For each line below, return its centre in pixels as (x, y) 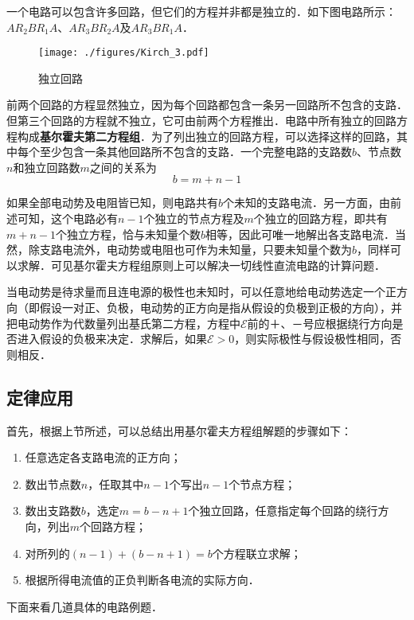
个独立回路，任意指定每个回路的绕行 (283, 511)
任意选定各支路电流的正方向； (103, 457)
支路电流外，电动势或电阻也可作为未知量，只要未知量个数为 (195, 250)
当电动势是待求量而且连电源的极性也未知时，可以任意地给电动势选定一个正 (201, 292)
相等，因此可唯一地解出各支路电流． (300, 234)
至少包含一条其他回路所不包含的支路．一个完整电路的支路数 (195, 152)
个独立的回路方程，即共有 (320, 218)
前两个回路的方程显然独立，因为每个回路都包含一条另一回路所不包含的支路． (207, 105)
